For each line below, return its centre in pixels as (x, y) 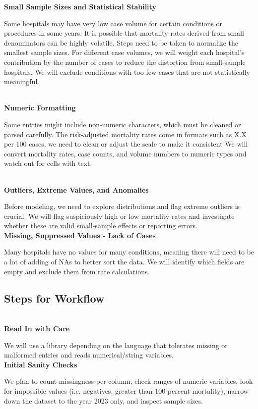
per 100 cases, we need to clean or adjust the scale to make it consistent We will (126, 144)
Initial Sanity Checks (41, 364)
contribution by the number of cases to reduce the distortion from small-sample (125, 62)
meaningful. (22, 81)
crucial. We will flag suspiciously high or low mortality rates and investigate (119, 216)
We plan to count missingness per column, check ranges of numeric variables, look (129, 381)
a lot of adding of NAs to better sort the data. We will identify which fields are (124, 262)
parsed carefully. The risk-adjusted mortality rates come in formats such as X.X (125, 134)
